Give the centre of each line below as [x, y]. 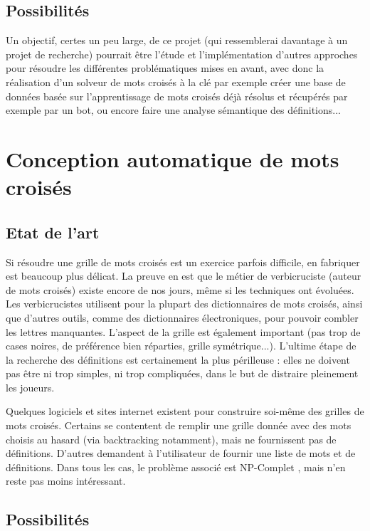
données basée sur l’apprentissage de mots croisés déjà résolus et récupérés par [177, 96]
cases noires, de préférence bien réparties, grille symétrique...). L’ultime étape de [181, 346]
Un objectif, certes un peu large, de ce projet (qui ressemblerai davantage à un [177, 40]
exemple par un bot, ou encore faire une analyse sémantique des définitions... [173, 110]
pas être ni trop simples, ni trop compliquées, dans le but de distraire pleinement [182, 373]
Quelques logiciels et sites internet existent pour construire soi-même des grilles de [185, 411]
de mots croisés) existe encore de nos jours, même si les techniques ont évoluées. [180, 289]
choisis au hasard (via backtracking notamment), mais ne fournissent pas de [171, 439]
